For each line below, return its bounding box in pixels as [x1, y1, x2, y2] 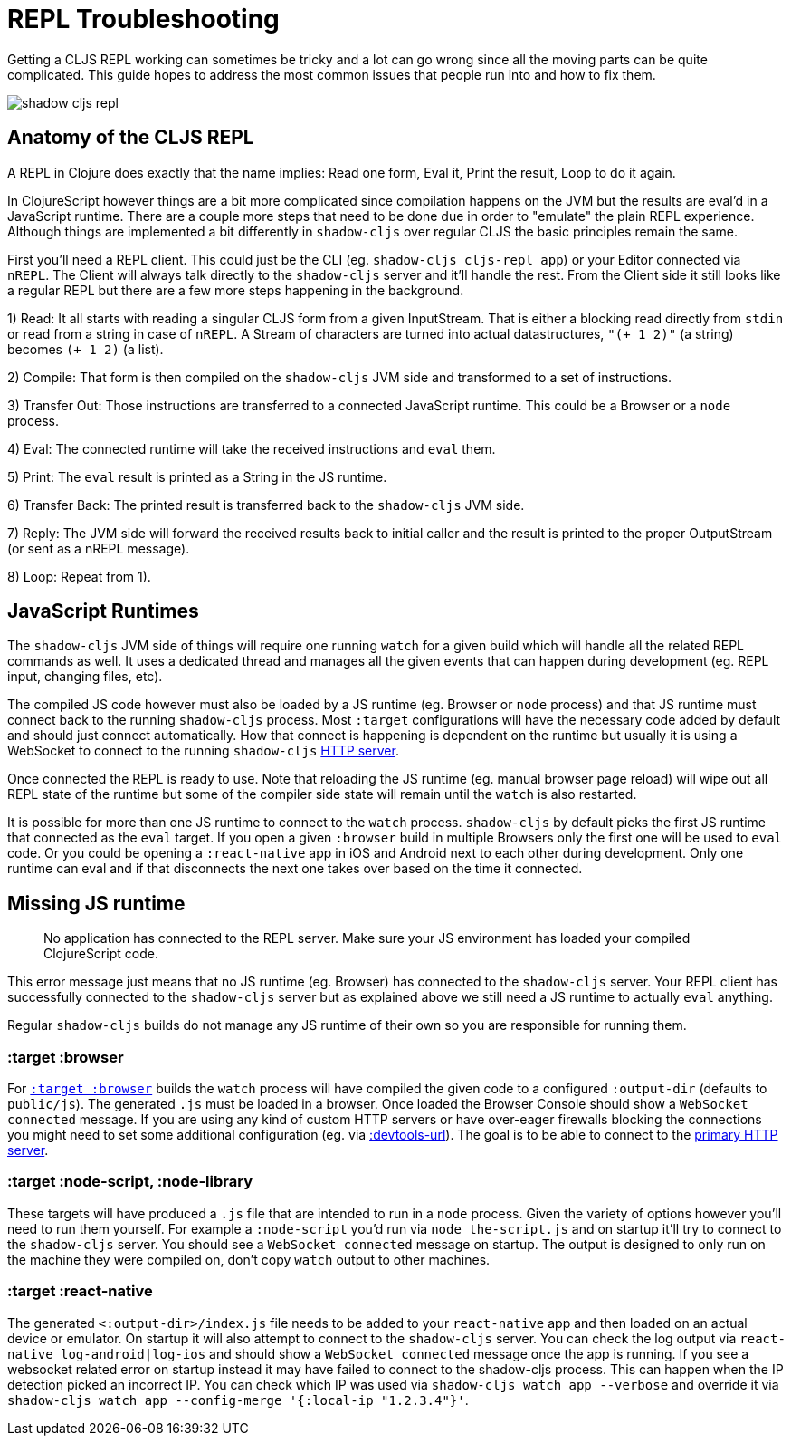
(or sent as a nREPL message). [7, 540, 190, 556]
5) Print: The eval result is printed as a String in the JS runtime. [7, 468, 387, 485]
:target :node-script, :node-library [7, 1172, 253, 1191]
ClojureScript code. [43, 946, 158, 962]
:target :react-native [7, 1282, 153, 1301]
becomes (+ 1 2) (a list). [7, 341, 164, 357]
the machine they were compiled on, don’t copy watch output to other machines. [7, 1251, 491, 1267]
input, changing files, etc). [7, 669, 163, 685]
